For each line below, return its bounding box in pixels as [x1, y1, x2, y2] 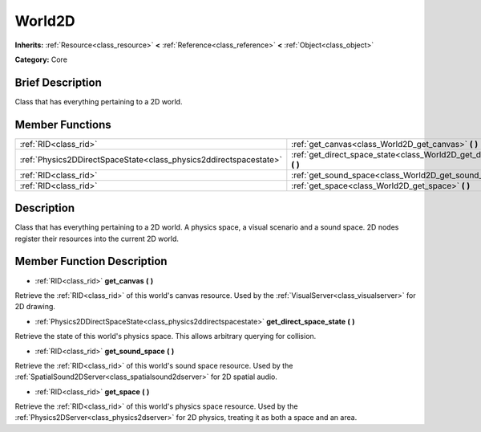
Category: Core [14, 55, 68, 64]
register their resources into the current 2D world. [14, 234, 180, 243]
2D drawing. [14, 302, 56, 312]
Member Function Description [14, 255, 168, 268]
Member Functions [14, 117, 111, 132]
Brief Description [14, 75, 102, 89]
